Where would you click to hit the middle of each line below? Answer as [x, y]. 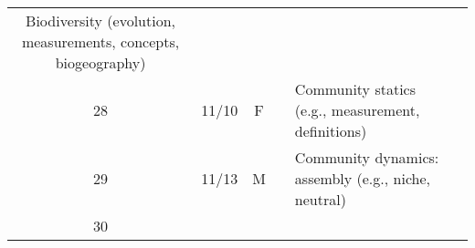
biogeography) [100, 62]
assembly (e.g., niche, [362, 178]
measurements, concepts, [100, 41]
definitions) [331, 131]
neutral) [320, 199]
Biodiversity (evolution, [101, 21]
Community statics [355, 89]
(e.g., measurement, [357, 110]
